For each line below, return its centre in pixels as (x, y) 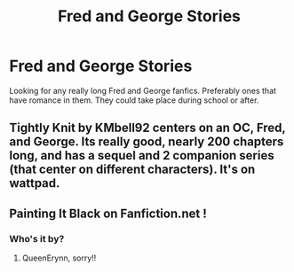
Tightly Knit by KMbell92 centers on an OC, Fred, (147, 128)
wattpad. (35, 183)
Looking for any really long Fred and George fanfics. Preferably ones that (143, 90)
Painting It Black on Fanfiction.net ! (108, 213)
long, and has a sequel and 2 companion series (142, 155)
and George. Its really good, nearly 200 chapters (147, 142)
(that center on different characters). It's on (132, 170)
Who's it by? (37, 238)
